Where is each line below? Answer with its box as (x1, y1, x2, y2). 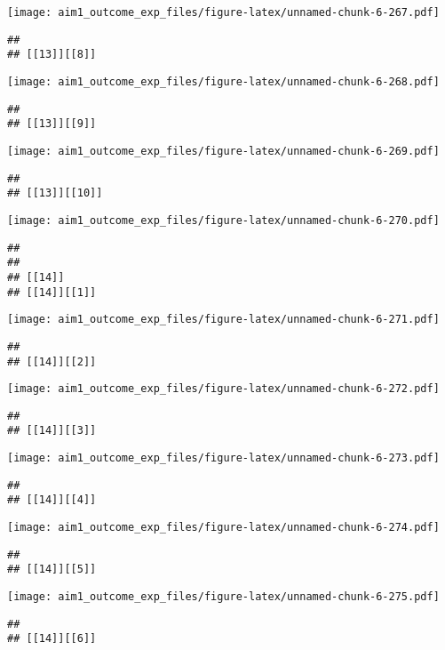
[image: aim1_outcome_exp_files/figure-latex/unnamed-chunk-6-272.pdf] (7, 382, 440, 396)
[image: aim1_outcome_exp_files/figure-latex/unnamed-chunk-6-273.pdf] (7, 452, 440, 465)
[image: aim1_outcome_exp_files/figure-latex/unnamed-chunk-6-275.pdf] (7, 590, 440, 604)
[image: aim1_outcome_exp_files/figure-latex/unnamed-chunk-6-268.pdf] (7, 75, 440, 88)
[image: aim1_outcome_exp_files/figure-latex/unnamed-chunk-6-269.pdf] (7, 144, 440, 157)
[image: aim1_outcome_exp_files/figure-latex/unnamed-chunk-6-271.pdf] (7, 313, 440, 326)
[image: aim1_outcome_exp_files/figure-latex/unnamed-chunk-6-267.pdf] (7, 6, 440, 19)
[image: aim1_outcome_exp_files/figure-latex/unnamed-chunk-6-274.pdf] (7, 521, 440, 534)
